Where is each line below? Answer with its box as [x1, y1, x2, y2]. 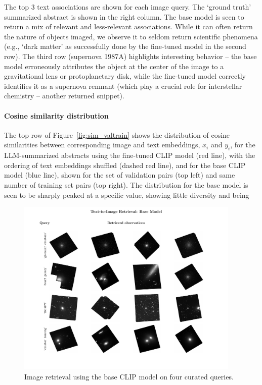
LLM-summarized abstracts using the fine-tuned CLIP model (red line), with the [4, 150, 255, 160]
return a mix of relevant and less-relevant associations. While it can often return [4, 21, 253, 32]
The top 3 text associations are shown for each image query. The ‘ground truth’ [4, 2, 251, 12]
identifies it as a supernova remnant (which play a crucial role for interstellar [4, 80, 242, 91]
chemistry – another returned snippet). [4, 90, 124, 101]
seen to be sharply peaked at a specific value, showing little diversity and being [4, 189, 249, 200]
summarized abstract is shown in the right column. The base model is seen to [4, 11, 244, 22]
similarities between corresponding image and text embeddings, [4, 139, 200, 150]
